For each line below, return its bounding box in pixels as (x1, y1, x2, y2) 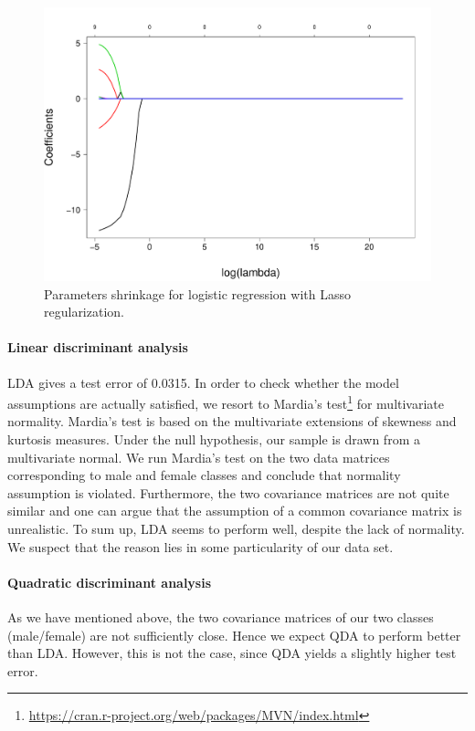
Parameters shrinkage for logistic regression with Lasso (44, 284, 351, 303)
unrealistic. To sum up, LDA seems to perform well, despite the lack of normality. (7, 519, 465, 538)
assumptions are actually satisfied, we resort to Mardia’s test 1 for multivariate (7, 392, 445, 412)
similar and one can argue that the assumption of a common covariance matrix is (7, 501, 462, 520)
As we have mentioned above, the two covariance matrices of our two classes (7, 608, 434, 627)
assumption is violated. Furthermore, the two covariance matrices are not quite (7, 483, 449, 502)
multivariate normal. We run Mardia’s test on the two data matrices (7, 447, 390, 466)
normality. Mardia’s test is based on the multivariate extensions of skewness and (7, 412, 457, 431)
